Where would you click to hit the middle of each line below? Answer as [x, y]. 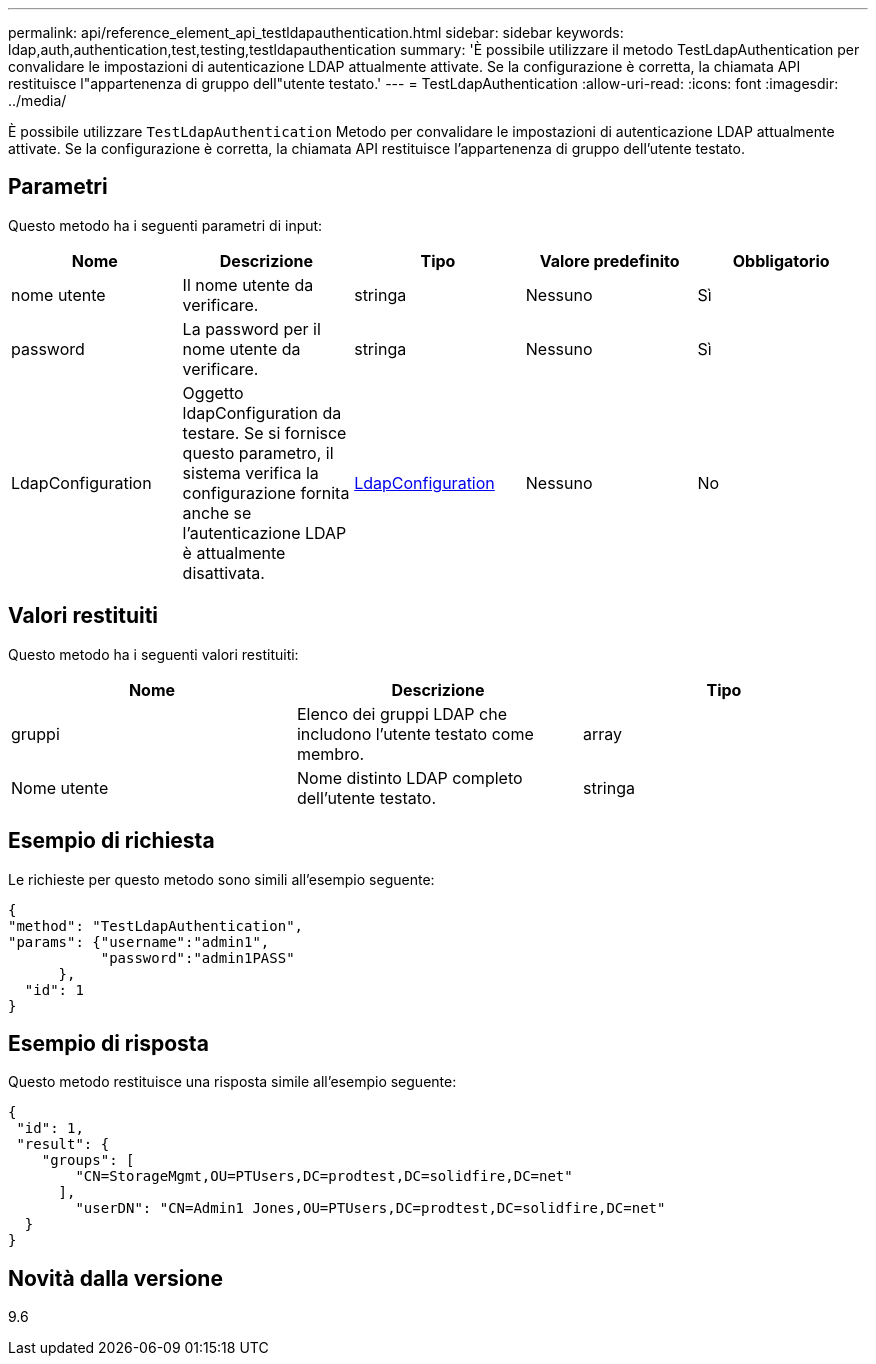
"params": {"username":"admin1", [139, 941]
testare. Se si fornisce [264, 432]
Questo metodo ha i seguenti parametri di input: [165, 225]
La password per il [251, 328]
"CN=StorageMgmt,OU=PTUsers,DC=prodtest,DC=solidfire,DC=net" [324, 1176]
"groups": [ [88, 1160]
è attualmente [234, 552]
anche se [217, 512]
